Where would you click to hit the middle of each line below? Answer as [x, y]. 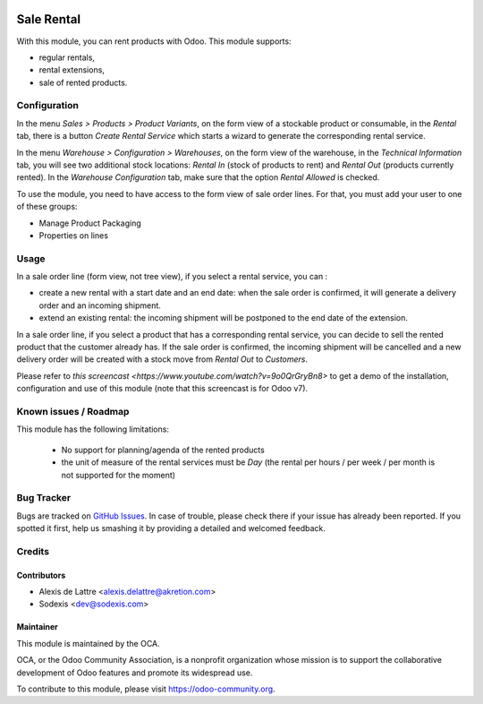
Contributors [41, 575]
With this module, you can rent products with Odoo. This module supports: [154, 41]
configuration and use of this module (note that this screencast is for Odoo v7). [162, 389]
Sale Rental [48, 19]
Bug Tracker [44, 498]
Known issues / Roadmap [73, 411]
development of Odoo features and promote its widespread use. [135, 673]
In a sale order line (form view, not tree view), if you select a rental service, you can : [172, 277]
